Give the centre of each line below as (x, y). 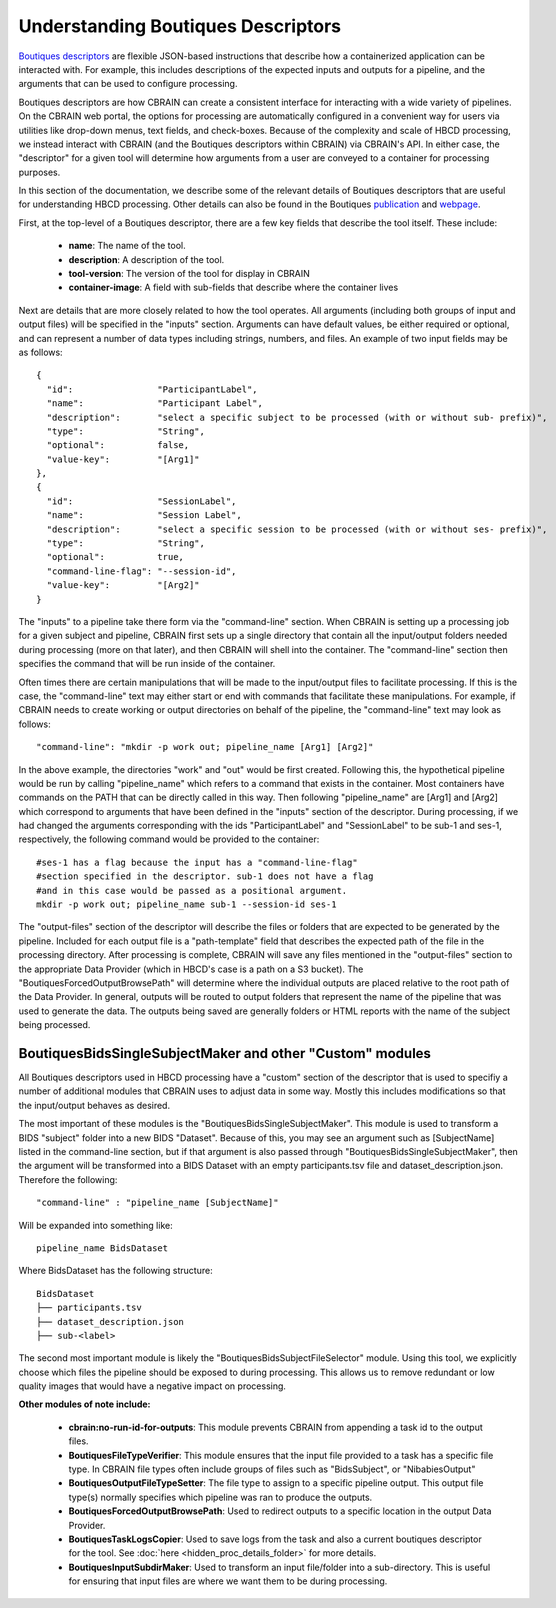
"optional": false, (118, 445)
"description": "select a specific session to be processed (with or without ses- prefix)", (297, 529)
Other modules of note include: (84, 1404)
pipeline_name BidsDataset (102, 1248)
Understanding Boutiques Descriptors (180, 26)
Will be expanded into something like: (96, 1225)
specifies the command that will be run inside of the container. (147, 664)
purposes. (39, 172)
